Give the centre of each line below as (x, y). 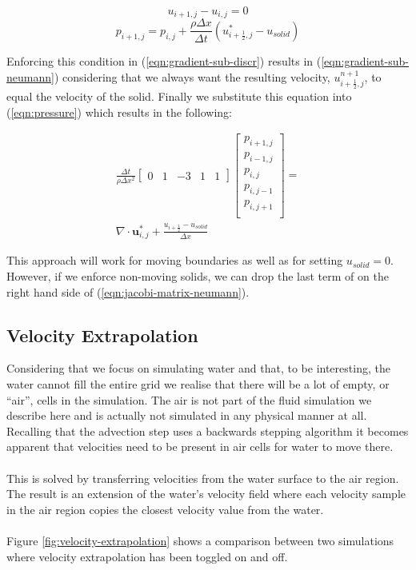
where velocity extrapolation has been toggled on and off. (147, 556)
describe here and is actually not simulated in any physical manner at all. (187, 415)
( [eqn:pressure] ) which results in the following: (120, 112)
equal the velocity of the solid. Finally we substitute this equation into (179, 96)
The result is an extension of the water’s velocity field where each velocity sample (206, 494)
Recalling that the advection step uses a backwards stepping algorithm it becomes (208, 430)
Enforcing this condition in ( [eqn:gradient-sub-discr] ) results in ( (164, 60)
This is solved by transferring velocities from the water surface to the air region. (203, 478)
